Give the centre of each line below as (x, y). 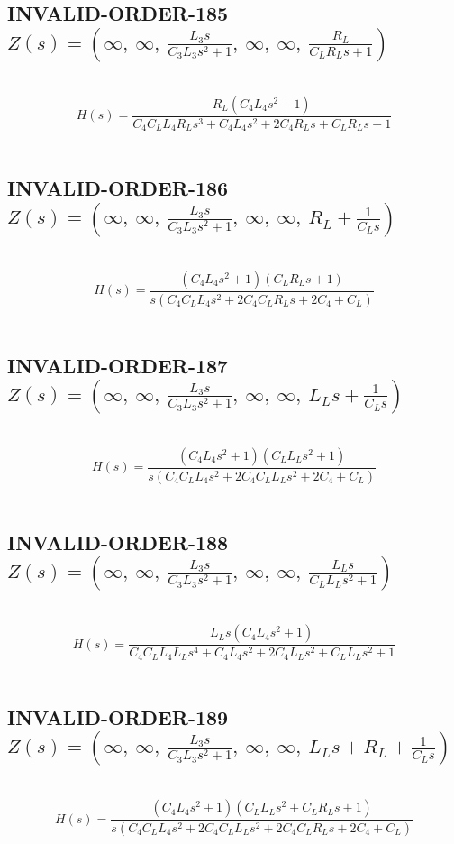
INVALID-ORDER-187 (118, 365)
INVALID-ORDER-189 (118, 716)
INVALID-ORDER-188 (118, 541)
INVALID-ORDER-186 (118, 188)
